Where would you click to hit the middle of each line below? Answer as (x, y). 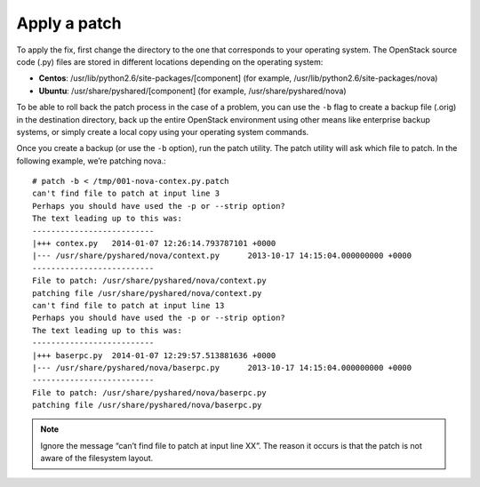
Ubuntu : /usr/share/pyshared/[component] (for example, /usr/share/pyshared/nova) (192, 91)
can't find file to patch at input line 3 (126, 194)
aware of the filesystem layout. (97, 459)
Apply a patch (69, 23)
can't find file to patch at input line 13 (128, 305)
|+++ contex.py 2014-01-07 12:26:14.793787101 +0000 (154, 244)
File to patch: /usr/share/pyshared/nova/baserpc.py (149, 392)
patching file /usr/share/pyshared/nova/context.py (147, 293)
